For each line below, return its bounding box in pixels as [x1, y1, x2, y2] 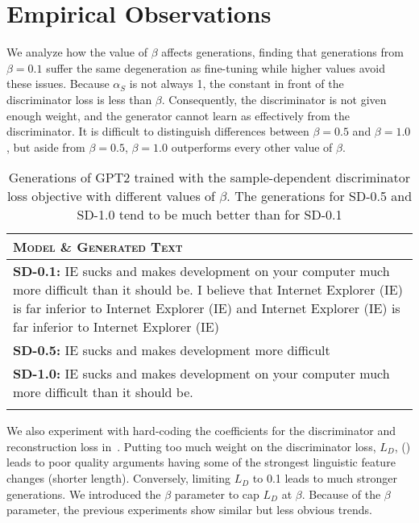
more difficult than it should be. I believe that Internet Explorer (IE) [13, 280, 403, 299]
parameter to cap [174, 485, 259, 502]
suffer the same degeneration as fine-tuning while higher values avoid [46, 59, 385, 76]
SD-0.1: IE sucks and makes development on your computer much [13, 261, 390, 281]
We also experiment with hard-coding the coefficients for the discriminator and [6, 422, 396, 439]
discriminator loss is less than [6, 90, 152, 107]
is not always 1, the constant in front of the [129, 75, 344, 92]
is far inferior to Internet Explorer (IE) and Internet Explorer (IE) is [13, 299, 400, 318]
